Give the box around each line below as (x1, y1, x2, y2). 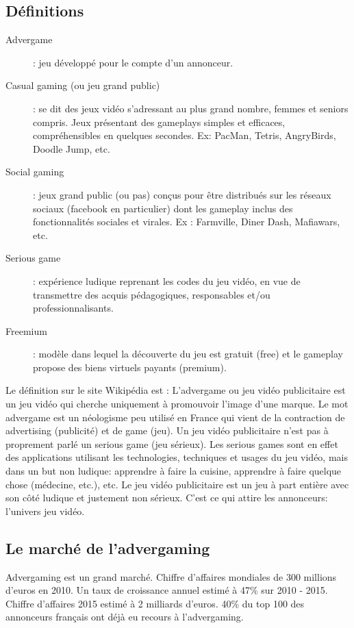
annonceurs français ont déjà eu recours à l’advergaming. (5, 610, 244, 624)
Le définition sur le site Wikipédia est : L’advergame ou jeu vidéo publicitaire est (5, 383, 346, 397)
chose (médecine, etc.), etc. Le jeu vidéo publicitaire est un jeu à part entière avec (5, 477, 349, 491)
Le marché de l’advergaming (5, 537, 210, 558)
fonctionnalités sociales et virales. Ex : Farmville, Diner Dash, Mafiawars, (33, 214, 340, 229)
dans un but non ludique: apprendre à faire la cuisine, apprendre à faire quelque (5, 464, 342, 478)
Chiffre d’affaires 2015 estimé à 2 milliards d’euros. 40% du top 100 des (5, 596, 305, 610)
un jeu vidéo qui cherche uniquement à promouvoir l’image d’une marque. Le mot (5, 397, 349, 411)
